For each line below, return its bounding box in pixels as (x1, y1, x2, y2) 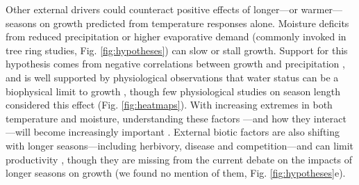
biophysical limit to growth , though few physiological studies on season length (6, 83, 340, 98)
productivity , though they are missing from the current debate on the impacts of (6, 152, 353, 166)
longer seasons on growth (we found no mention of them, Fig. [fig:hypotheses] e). (6, 166, 346, 180)
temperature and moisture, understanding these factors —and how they (6, 111, 311, 125)
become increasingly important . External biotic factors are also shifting (33, 124, 340, 139)
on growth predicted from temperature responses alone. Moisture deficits (40, 15, 349, 30)
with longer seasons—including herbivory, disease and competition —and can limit (6, 138, 354, 152)
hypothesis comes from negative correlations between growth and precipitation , (6, 56, 345, 71)
